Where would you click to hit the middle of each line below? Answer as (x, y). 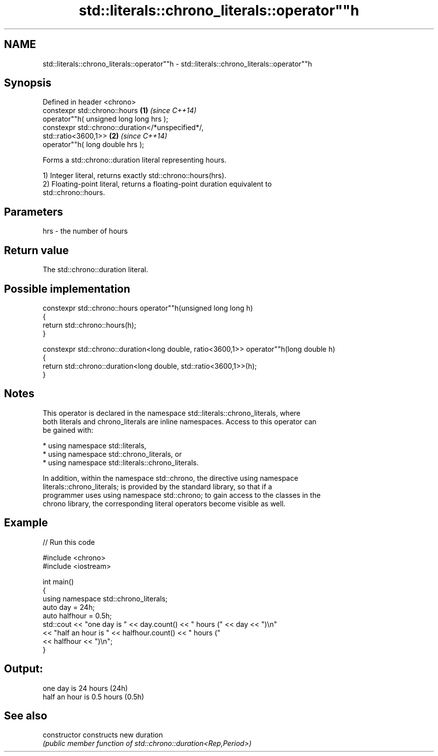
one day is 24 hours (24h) (85, 688)
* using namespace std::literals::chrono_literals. (121, 462)
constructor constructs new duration (103, 735)
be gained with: (68, 430)
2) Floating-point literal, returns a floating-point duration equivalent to (157, 184)
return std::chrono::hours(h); (89, 325)
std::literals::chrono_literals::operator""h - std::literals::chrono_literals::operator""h (177, 64)
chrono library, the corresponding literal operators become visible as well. (164, 503)
